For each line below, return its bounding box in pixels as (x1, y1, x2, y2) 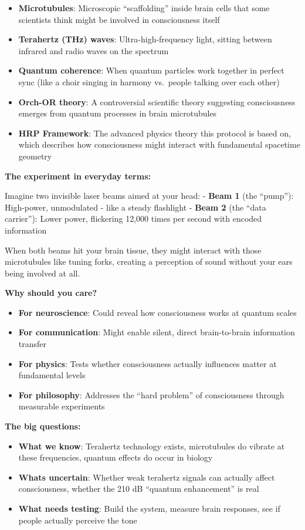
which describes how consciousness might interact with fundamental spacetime (18, 138, 300, 151)
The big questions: (5, 420, 81, 432)
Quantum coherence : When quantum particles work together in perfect (18, 64, 284, 76)
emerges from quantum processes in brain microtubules (18, 107, 217, 119)
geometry (18, 149, 52, 162)
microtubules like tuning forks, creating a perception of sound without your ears (5, 255, 293, 268)
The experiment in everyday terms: (5, 169, 151, 182)
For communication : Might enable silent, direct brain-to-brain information (18, 326, 295, 338)
